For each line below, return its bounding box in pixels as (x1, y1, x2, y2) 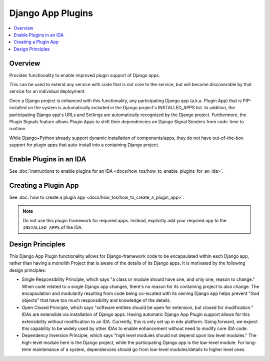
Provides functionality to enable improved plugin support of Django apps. (9, 72, 160, 78)
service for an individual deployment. (9, 88, 86, 95)
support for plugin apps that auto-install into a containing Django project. (9, 142, 159, 148)
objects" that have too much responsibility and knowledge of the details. (21, 297, 171, 303)
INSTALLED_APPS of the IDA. (22, 224, 83, 230)
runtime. (9, 126, 27, 132)
